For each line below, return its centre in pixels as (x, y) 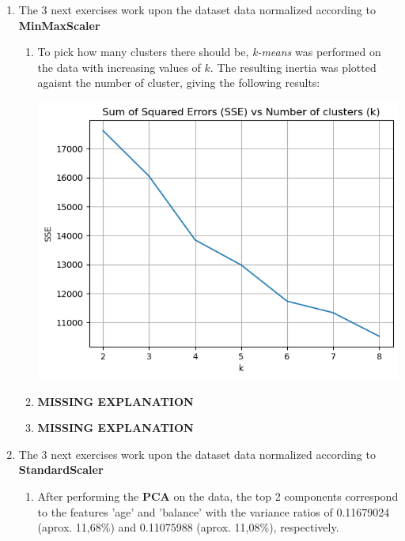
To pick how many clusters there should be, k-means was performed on (209, 52)
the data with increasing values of (119, 67)
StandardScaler (61, 470)
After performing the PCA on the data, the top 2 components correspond (218, 496)
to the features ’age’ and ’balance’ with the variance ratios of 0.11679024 (214, 511)
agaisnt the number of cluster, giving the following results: (179, 83)
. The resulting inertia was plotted (293, 67)
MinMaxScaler (59, 25)
